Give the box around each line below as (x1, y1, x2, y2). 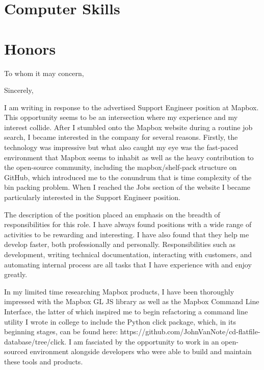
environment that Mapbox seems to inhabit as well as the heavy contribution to (4, 152, 254, 162)
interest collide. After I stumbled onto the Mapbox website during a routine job (4, 121, 253, 132)
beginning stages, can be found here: (4, 326, 118, 337)
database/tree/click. (4, 336, 67, 347)
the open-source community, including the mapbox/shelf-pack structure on (4, 162, 237, 172)
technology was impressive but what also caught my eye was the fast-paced (4, 142, 239, 153)
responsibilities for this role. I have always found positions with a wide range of (4, 219, 252, 230)
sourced (4, 346, 28, 357)
